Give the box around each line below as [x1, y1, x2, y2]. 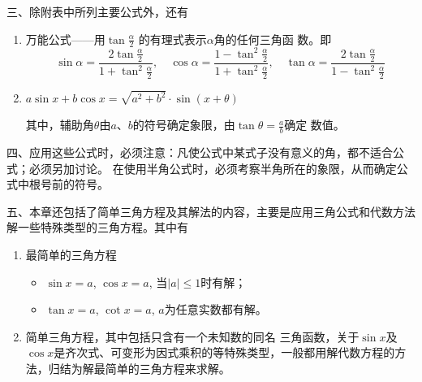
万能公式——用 [25, 30, 105, 47]
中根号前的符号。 [17, 176, 109, 193]
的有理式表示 [138, 30, 207, 47]
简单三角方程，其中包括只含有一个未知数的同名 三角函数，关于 [25, 328, 360, 345]
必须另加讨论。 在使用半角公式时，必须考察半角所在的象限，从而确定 [28, 159, 397, 176]
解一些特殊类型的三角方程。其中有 [6, 219, 188, 236]
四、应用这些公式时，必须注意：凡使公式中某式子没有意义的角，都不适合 [6, 144, 393, 161]
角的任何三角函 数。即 [213, 30, 332, 47]
